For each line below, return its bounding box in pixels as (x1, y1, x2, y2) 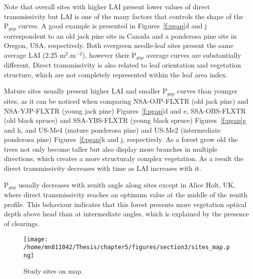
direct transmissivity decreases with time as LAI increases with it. (4, 163, 202, 173)
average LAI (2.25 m (4, 49, 65, 60)
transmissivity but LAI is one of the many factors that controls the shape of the (4, 11, 244, 21)
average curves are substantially (146, 49, 241, 60)
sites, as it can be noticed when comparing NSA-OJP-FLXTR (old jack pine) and (4, 95, 249, 106)
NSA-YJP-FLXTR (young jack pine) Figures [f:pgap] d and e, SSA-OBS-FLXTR (4, 105, 246, 116)
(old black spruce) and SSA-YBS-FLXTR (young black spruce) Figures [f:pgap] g (4, 115, 246, 125)
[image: (23, 235, 48, 243)
